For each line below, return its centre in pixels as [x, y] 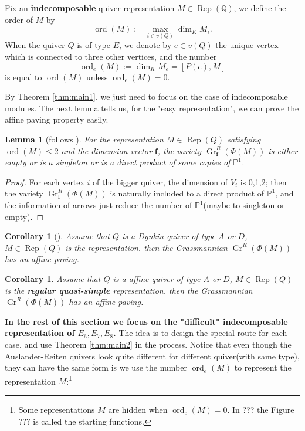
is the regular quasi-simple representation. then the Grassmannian [129, 290]
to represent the [263, 367]
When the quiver [35, 45]
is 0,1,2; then [263, 181]
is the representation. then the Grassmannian [146, 247]
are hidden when [138, 409]
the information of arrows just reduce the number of [99, 205]
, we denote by [145, 45]
